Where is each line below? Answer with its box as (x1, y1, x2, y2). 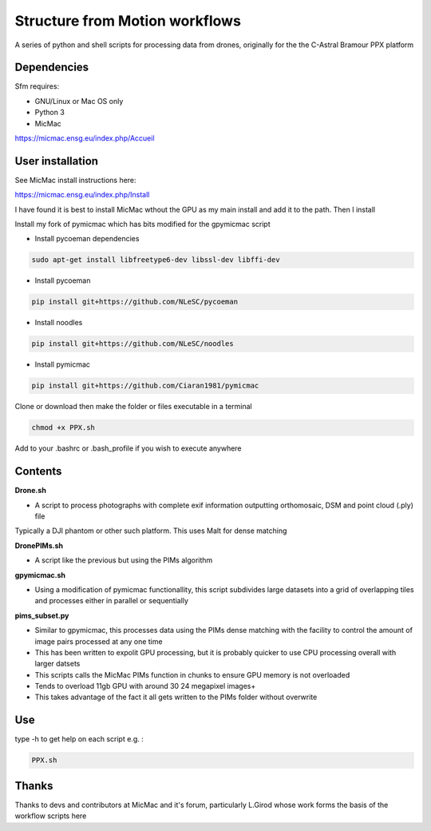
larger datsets (34, 659, 81, 669)
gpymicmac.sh (14, 570, 66, 579)
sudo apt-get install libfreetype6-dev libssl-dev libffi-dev (31, 256, 280, 264)
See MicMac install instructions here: (14, 175, 136, 185)
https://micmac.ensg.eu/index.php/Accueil (14, 133, 155, 143)
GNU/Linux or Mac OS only (34, 96, 124, 105)
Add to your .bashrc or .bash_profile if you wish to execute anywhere (14, 443, 243, 453)
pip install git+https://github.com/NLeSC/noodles (31, 340, 235, 348)
